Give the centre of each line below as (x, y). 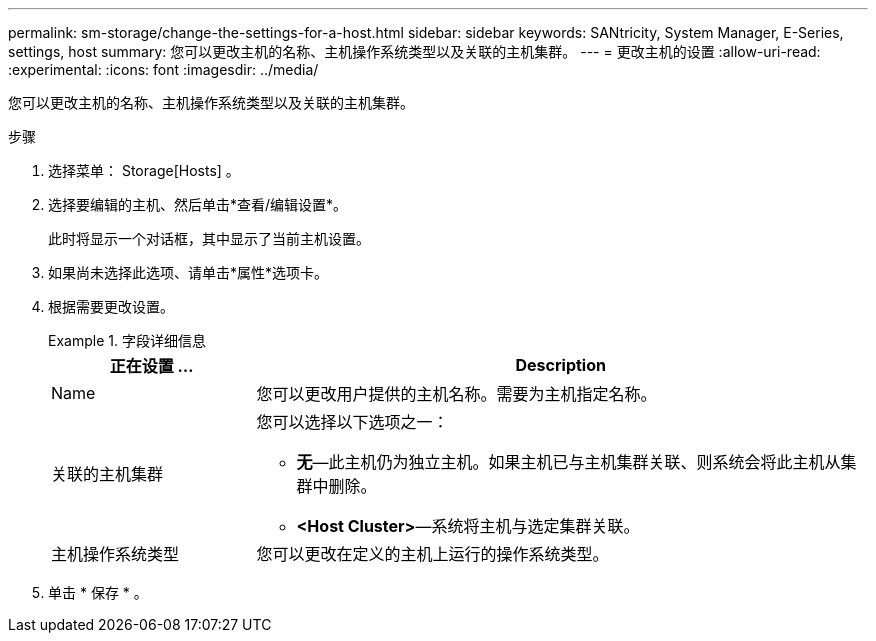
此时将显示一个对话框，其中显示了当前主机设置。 (209, 238)
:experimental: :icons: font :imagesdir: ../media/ (163, 69)
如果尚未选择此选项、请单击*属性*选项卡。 (188, 272)
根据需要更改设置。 (111, 306)
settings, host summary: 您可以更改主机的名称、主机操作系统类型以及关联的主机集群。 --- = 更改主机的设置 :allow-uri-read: (414, 51)
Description (560, 365)
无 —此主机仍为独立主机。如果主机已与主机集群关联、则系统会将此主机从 (568, 462)
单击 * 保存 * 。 (98, 592)
